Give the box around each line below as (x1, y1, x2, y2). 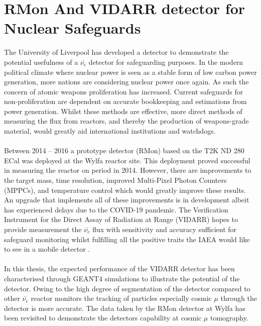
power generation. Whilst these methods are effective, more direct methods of (4, 105, 242, 116)
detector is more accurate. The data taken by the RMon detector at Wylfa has (4, 302, 245, 313)
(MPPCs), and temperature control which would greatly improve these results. (4, 184, 246, 195)
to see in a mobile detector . (4, 244, 90, 254)
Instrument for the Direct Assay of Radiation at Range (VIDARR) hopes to (4, 214, 238, 225)
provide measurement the (4, 224, 82, 234)
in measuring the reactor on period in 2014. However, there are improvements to (4, 165, 251, 175)
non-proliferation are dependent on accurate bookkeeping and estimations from (4, 96, 247, 106)
